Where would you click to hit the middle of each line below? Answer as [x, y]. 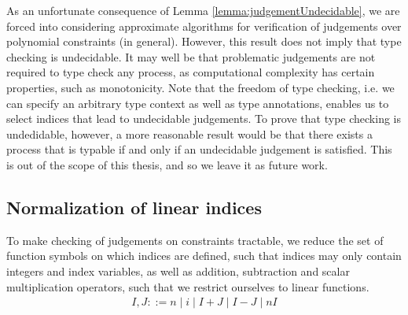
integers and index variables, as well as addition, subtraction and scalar [178, 271]
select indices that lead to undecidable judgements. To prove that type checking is [204, 119]
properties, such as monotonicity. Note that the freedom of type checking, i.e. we [200, 87]
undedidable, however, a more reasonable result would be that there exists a [189, 133]
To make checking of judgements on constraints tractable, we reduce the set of [195, 240]
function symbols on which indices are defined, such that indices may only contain [204, 256]
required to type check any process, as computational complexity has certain [191, 72]
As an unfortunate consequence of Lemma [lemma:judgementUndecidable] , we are [203, 10]
